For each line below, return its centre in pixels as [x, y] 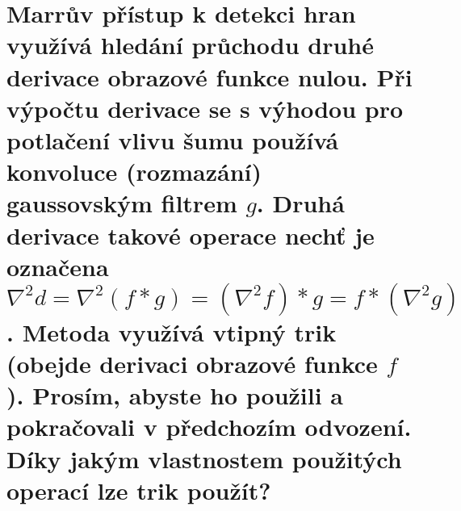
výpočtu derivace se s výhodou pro [205, 108]
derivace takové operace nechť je [191, 235]
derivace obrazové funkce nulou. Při [210, 76]
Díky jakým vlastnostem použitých [204, 458]
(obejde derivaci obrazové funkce [192, 364]
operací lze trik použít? [139, 490]
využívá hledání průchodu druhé [190, 45]
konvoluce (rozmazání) [134, 172]
